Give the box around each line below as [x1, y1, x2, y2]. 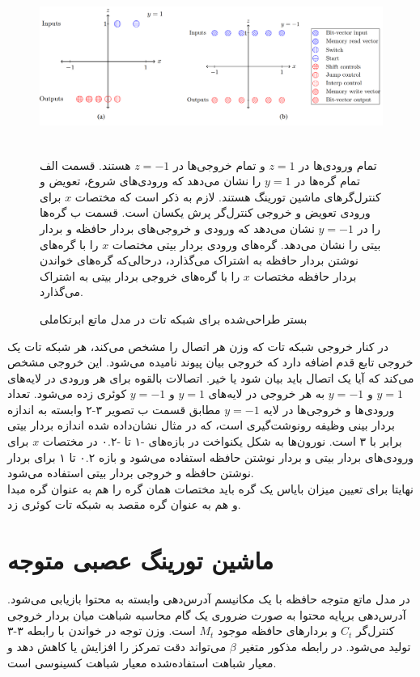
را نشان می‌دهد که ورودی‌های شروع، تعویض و [40, 172, 261, 189]
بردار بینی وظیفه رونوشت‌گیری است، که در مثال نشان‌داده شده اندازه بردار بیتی [7, 417, 395, 434]
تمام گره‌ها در [295, 172, 360, 189]
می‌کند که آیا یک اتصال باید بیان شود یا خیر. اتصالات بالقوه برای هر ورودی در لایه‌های [7, 369, 414, 386]
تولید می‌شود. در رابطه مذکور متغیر [240, 637, 411, 654]
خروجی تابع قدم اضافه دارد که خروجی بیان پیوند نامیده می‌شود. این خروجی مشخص [7, 353, 414, 370]
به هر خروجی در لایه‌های [208, 385, 325, 402]
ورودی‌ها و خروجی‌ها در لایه [263, 400, 395, 417]
